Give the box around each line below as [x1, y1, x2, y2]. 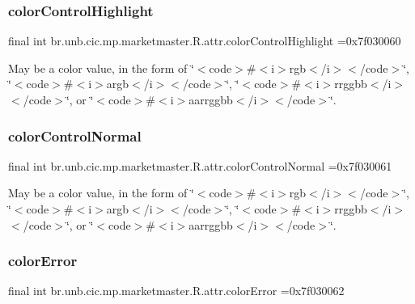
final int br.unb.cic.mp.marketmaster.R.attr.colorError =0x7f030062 [8, 282, 345, 299]
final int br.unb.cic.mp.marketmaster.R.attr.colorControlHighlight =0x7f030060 [8, 32, 401, 49]
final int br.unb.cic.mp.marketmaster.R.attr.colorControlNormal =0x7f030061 [8, 157, 392, 174]
